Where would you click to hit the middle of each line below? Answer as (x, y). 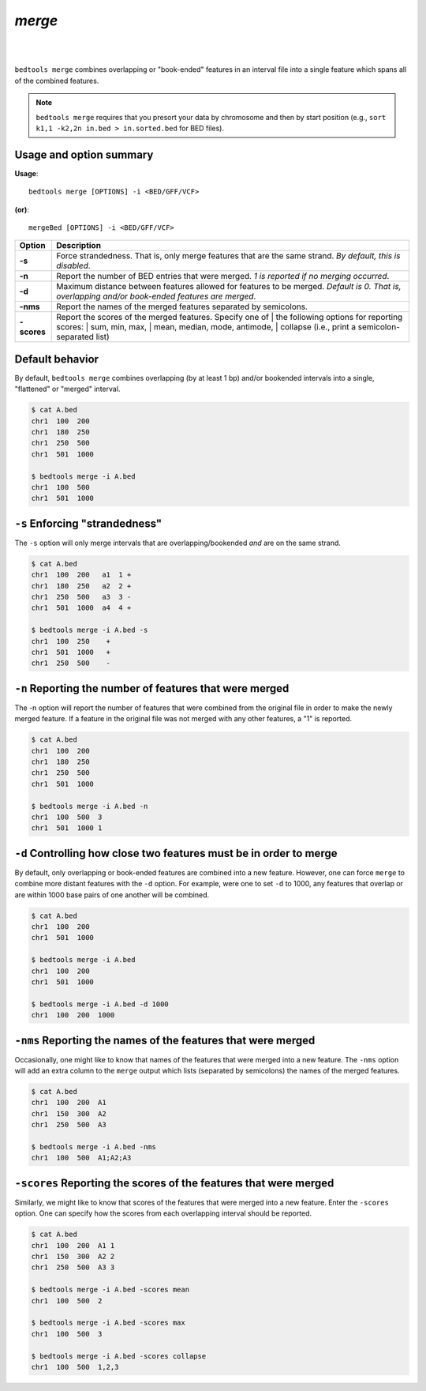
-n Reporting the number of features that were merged (152, 688)
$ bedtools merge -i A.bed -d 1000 (100, 1004)
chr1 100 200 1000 (73, 1015)
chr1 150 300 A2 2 (73, 1257)
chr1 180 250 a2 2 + (81, 586)
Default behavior (56, 359)
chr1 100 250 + (71, 641)
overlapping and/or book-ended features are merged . (156, 296)
